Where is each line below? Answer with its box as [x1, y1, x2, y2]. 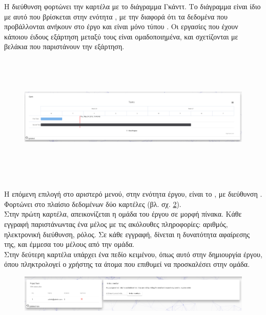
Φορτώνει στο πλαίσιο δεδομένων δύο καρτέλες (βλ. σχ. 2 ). [4, 198, 181, 209]
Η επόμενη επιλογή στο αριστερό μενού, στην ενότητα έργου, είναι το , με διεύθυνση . [4, 188, 262, 199]
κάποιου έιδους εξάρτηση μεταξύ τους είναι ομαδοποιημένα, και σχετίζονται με [4, 31, 238, 41]
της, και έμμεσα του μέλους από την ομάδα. [4, 239, 135, 249]
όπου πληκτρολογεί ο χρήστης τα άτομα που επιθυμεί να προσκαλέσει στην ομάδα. [4, 259, 250, 269]
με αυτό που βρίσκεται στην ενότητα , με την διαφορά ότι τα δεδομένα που [4, 11, 228, 22]
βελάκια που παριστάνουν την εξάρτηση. [4, 41, 125, 52]
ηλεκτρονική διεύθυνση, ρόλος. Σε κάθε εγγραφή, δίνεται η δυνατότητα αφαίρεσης [4, 228, 250, 239]
